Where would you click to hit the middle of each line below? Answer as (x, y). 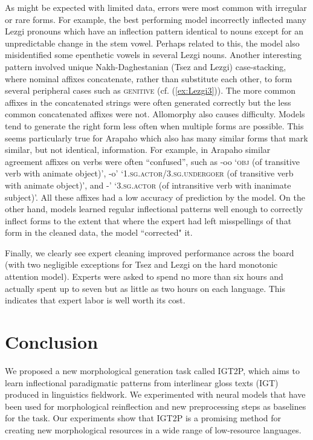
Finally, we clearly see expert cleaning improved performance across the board (150, 252)
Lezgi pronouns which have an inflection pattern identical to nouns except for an (154, 31)
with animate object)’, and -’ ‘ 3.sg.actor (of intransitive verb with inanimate (148, 185)
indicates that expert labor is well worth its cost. (95, 300)
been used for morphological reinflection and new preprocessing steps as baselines (156, 406)
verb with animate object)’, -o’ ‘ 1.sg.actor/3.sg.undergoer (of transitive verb (149, 173)
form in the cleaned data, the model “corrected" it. (99, 232)
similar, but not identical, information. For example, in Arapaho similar (138, 150)
